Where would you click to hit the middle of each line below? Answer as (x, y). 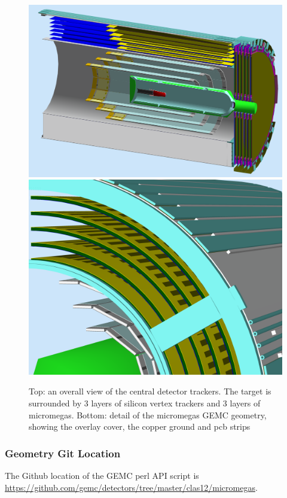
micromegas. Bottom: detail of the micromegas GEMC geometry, (148, 415)
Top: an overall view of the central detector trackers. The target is (150, 391)
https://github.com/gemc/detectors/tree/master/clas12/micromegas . (131, 487)
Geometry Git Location (63, 453)
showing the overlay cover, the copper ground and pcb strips (140, 426)
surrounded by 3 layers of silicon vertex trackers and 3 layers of (145, 403)
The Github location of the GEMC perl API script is (102, 475)
